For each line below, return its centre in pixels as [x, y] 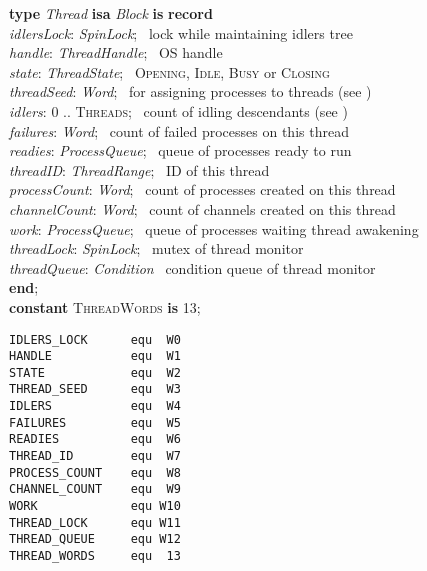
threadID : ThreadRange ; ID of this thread [139, 169]
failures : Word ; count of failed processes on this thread [179, 130]
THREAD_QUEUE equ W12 [95, 539]
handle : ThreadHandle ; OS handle [116, 52]
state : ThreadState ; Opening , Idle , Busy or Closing [169, 71]
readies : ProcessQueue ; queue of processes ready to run [180, 150]
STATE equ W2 [95, 372]
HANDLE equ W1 [95, 356]
